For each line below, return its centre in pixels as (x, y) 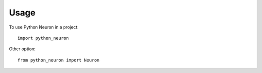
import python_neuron (43, 38)
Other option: (22, 49)
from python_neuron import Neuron (58, 60)
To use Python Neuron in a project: (44, 27)
